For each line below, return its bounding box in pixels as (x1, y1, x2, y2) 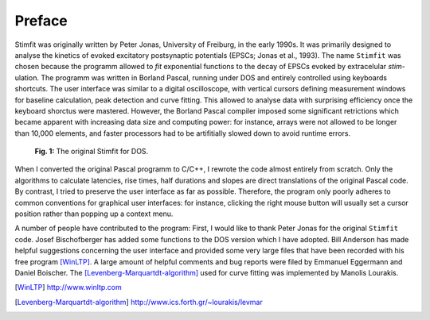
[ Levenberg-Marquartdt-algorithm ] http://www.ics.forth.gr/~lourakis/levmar (14, 297, 263, 307)
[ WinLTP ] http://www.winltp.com (14, 283, 123, 292)
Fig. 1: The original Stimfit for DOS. (34, 147, 149, 156)
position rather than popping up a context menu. (14, 209, 174, 218)
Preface (14, 12, 68, 29)
